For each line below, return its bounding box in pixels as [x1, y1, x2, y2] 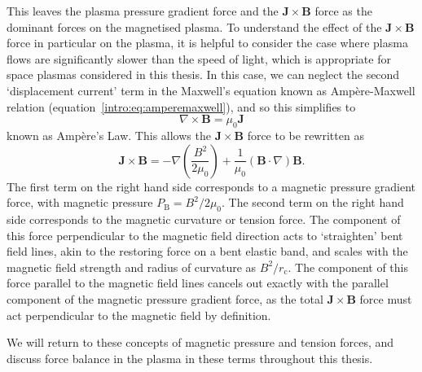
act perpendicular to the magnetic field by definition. [7, 306, 271, 323]
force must [359, 290, 412, 307]
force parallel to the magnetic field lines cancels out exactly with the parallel [7, 274, 389, 291]
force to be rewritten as [247, 126, 364, 143]
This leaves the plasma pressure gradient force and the [7, 2, 279, 19]
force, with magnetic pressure [7, 194, 153, 211]
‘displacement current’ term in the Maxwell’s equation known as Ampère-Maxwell [7, 81, 415, 98]
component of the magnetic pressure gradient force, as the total [7, 290, 323, 307]
